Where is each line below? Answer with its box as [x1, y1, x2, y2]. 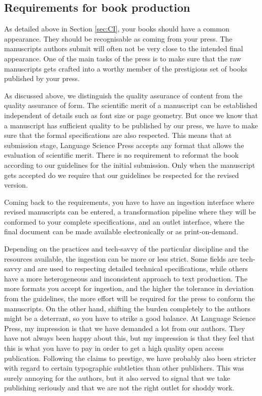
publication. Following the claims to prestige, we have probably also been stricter [4, 352, 256, 363]
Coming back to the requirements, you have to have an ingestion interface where [4, 196, 254, 207]
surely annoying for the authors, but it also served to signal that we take [4, 372, 231, 383]
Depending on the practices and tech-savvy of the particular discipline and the [4, 243, 249, 254]
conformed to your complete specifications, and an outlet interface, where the [4, 216, 245, 227]
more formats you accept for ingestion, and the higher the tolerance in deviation [4, 283, 254, 294]
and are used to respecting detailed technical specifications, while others [23, 263, 248, 274]
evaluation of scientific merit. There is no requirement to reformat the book [4, 150, 239, 160]
